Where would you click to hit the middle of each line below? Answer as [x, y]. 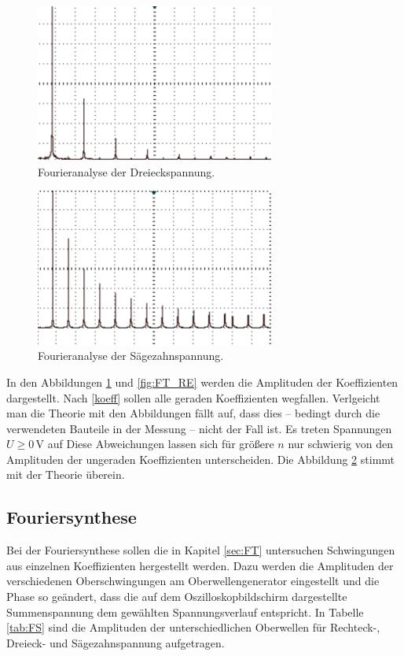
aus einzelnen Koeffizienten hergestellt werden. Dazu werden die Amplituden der [200, 565]
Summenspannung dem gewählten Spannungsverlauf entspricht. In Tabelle [185, 612]
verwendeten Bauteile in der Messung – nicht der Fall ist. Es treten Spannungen [199, 428]
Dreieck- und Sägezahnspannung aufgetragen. [116, 642]
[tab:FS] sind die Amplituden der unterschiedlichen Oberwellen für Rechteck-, [193, 627]
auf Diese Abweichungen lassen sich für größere [161, 444]
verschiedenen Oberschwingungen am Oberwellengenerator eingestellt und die [193, 581]
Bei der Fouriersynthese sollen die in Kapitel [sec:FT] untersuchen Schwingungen [201, 550]
